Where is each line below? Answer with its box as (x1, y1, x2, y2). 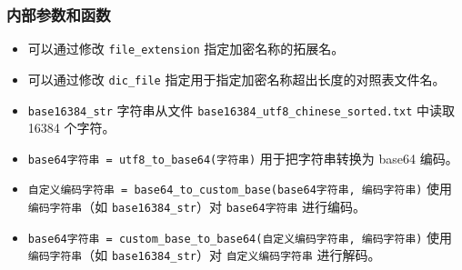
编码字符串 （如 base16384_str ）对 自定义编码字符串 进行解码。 (27, 245, 381, 265)
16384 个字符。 (27, 118, 115, 137)
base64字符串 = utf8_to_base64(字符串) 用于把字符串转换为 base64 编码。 (27, 148, 458, 167)
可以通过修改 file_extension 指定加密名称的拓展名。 (27, 39, 345, 58)
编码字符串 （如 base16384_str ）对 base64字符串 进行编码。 (27, 197, 366, 216)
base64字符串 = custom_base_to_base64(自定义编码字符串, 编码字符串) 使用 (27, 227, 453, 246)
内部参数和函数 (6, 3, 111, 25)
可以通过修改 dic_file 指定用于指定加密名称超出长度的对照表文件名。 (27, 69, 446, 88)
